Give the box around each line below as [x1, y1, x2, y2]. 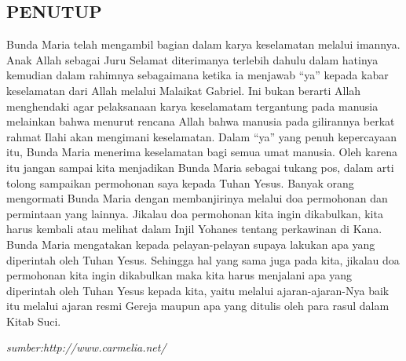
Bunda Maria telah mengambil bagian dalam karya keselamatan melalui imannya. [6, 36, 401, 53]
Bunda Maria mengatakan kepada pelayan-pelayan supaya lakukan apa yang [6, 235, 375, 252]
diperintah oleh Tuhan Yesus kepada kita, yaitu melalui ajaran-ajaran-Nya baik [6, 282, 390, 298]
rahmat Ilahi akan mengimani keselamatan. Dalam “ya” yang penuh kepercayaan [6, 128, 397, 144]
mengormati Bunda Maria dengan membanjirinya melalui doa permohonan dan [6, 190, 388, 206]
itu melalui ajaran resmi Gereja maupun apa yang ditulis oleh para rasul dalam [6, 297, 390, 314]
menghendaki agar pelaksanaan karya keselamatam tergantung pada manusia [6, 97, 379, 114]
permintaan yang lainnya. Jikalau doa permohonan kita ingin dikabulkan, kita [6, 205, 383, 221]
